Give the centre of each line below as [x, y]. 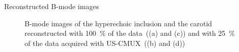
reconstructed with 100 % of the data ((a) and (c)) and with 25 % [130, 33]
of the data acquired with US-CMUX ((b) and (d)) [105, 43]
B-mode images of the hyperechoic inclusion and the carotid [118, 23]
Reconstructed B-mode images [52, 6]
